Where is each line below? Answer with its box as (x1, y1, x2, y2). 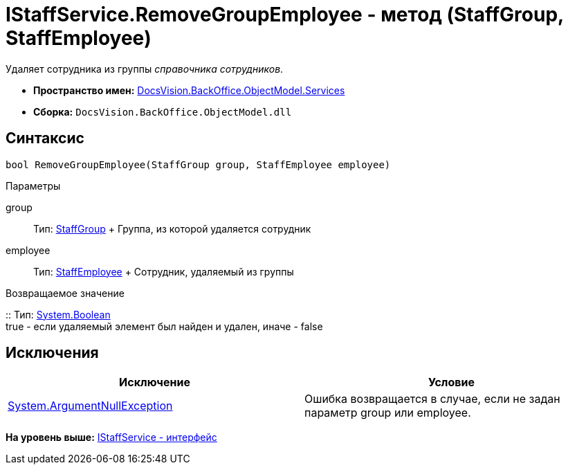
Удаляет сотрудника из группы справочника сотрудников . (6, 62, 284, 75)
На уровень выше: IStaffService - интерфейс (6, 431, 217, 444)
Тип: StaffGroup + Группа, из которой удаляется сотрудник (33, 222, 311, 235)
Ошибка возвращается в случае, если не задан (304, 392, 560, 406)
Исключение (119, 375, 190, 390)
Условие (428, 375, 475, 390)
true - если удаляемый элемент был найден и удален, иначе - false (6, 320, 323, 332)
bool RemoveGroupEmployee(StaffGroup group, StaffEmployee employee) (6, 159, 391, 170)
